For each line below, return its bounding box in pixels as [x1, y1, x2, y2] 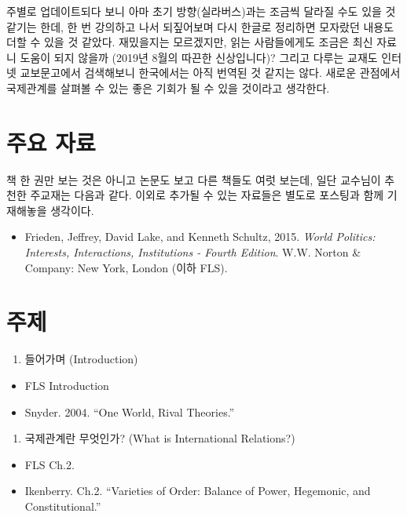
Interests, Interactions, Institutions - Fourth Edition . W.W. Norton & [24, 244, 361, 260]
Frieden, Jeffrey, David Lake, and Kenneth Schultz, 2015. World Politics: [24, 228, 376, 245]
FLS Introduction [24, 377, 109, 393]
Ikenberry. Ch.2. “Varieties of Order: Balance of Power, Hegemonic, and [24, 482, 371, 499]
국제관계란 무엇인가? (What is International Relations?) [24, 430, 295, 446]
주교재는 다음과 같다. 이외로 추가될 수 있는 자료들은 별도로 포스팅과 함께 [30, 187, 384, 203]
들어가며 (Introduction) [24, 351, 138, 367]
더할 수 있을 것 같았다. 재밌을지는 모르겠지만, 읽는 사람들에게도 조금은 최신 [6, 34, 373, 50]
